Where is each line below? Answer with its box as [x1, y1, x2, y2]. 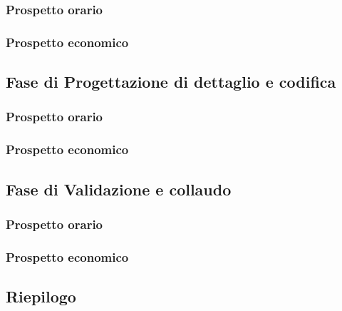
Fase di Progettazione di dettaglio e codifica [6, 71, 336, 93]
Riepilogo [6, 285, 76, 307]
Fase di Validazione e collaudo [6, 178, 232, 200]
